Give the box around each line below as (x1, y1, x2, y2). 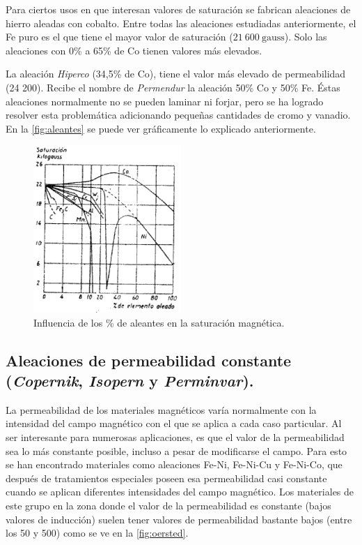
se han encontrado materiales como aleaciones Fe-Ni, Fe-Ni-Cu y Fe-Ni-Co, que (6, 457, 343, 472)
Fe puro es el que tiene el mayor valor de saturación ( (6, 29, 233, 44)
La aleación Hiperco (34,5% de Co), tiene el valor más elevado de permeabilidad (6, 66, 346, 81)
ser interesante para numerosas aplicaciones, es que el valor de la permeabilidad (6, 429, 345, 444)
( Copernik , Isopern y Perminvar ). (6, 369, 254, 391)
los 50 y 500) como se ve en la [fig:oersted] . (6, 525, 189, 540)
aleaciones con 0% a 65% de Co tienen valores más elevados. (6, 43, 262, 57)
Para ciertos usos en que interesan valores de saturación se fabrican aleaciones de (6, 2, 351, 16)
